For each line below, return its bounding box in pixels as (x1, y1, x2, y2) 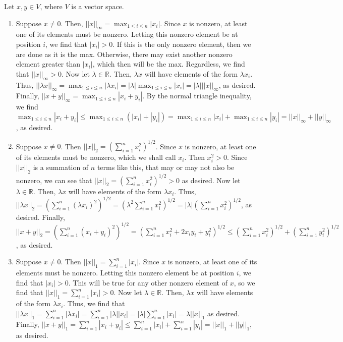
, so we (234, 277, 255, 288)
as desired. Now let (182, 175, 241, 185)
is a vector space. (71, 1, 124, 11)
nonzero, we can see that (16, 175, 92, 185)
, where (40, 1, 63, 11)
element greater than (16, 59, 81, 69)
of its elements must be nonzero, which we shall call (16, 152, 176, 162)
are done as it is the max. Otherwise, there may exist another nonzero (16, 48, 233, 59)
